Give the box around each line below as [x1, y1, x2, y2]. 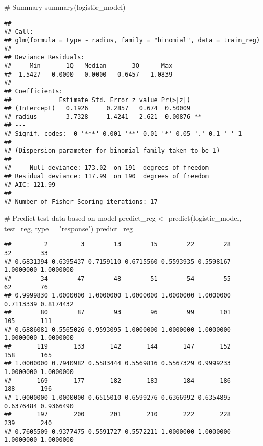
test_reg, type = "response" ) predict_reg [4, 222, 133, 233]
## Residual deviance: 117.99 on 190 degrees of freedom [4, 172, 209, 180]
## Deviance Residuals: [4, 54, 85, 61]
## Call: [4, 28, 34, 36]
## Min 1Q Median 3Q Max [4, 62, 173, 69]
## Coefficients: [4, 87, 63, 95]
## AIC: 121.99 [4, 181, 56, 189]
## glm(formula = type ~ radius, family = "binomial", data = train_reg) [4, 36, 260, 44]
